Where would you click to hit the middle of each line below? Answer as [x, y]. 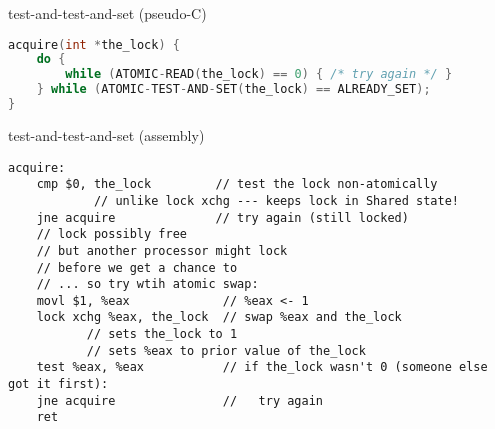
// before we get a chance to [137, 267]
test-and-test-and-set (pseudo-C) [107, 13]
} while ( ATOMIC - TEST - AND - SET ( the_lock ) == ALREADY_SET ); [233, 89]
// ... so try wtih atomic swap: [147, 284]
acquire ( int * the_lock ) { [94, 44]
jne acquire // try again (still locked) [222, 217]
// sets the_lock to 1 [162, 334]
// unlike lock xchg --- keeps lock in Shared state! [276, 200]
